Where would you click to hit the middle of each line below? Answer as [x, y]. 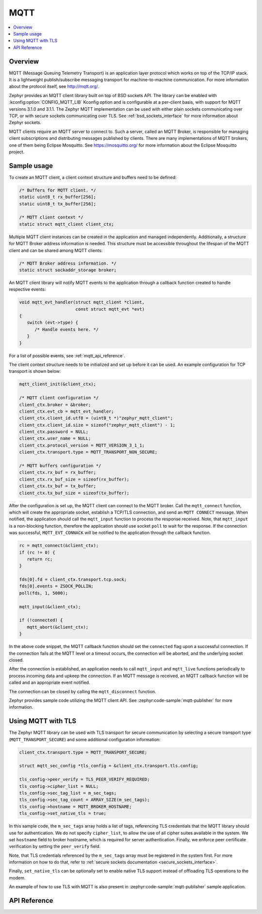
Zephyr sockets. [25, 123]
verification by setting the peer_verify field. [55, 847]
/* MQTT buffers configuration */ [60, 466]
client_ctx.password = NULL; [54, 432]
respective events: [27, 289]
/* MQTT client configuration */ [59, 398]
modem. [17, 878]
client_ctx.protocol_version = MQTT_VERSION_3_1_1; [82, 445]
